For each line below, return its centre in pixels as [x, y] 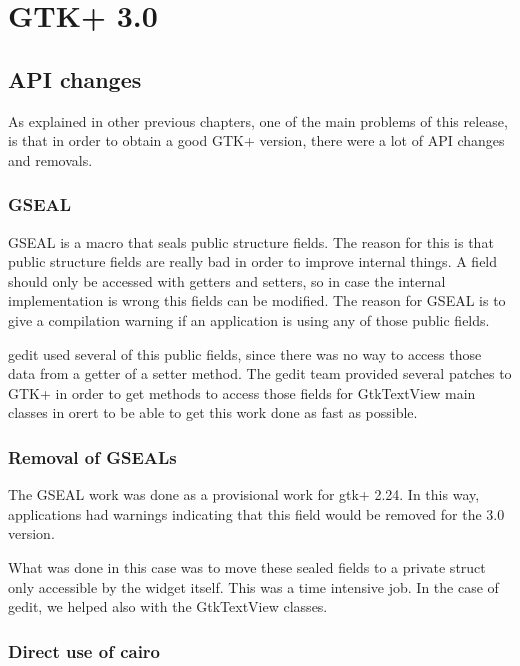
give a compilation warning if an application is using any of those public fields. [249, 319]
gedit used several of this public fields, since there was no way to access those [245, 353]
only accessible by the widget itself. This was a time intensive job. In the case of [253, 586]
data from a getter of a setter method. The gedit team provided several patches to [260, 373]
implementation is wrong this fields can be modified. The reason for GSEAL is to [257, 300]
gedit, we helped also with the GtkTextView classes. [168, 606]
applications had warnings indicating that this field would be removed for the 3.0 [256, 513]
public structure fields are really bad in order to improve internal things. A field [253, 261]
